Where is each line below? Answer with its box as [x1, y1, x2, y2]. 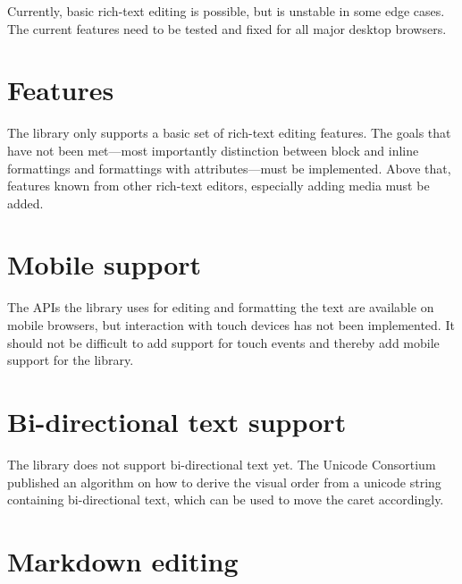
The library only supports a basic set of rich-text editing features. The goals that [7, 123, 451, 142]
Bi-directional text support [7, 402, 347, 439]
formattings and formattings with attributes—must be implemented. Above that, [7, 158, 451, 177]
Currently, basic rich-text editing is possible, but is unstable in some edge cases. [7, 2, 445, 20]
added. [7, 193, 44, 212]
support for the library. [7, 351, 134, 369]
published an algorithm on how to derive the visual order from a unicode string [7, 472, 441, 491]
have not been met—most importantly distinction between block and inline [7, 140, 419, 159]
